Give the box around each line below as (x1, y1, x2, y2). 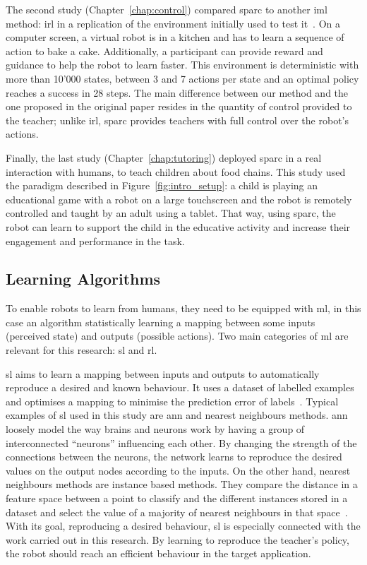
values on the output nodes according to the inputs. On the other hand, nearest (6, 463, 351, 477)
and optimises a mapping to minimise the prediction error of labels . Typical (6, 393, 339, 408)
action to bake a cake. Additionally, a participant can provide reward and (6, 43, 323, 58)
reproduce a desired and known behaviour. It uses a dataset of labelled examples (6, 380, 354, 395)
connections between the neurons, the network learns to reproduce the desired (6, 449, 342, 464)
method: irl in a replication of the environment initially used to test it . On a (6, 16, 340, 30)
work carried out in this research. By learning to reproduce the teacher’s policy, (6, 532, 349, 547)
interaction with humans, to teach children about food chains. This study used (6, 164, 346, 179)
